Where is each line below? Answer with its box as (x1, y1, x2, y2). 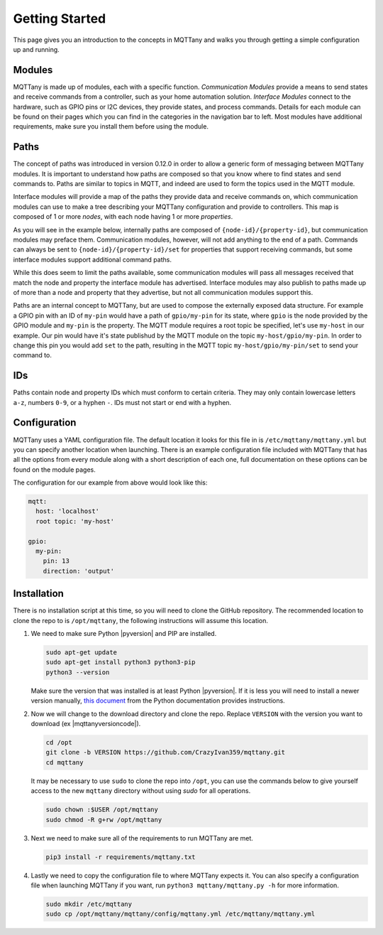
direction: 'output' (43, 567, 115, 575)
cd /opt (45, 739, 72, 747)
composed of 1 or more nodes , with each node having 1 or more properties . (13, 212, 233, 221)
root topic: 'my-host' (35, 517, 115, 525)
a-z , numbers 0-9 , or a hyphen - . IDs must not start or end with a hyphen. (13, 398, 232, 406)
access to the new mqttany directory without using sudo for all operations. (30, 787, 251, 795)
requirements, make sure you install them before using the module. (13, 122, 209, 131)
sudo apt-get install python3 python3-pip (45, 658, 196, 666)
